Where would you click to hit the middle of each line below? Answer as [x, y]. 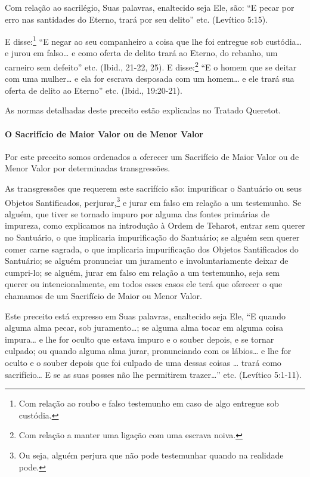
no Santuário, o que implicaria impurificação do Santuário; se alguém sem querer [152, 237]
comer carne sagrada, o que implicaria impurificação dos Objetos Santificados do [152, 249]
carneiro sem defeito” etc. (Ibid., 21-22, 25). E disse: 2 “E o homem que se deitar [151, 66]
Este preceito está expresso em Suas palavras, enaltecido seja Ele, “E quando [145, 316]
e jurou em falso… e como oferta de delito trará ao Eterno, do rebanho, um [141, 53]
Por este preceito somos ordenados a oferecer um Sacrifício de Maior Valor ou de [152, 156]
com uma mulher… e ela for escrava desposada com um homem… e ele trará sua [150, 79]
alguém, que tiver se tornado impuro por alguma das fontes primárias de [137, 213]
